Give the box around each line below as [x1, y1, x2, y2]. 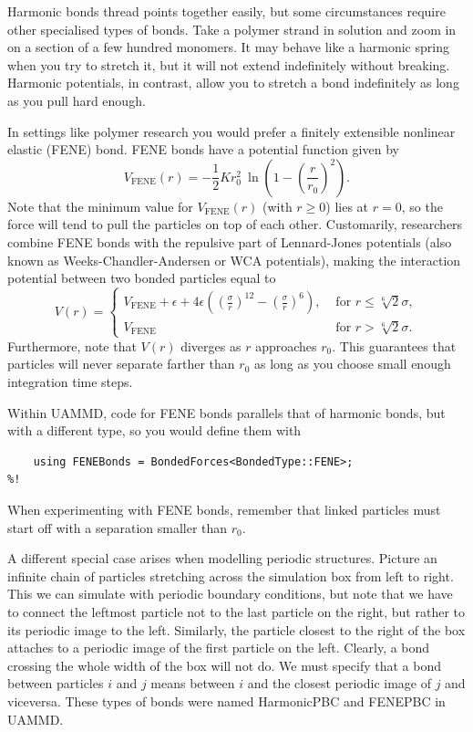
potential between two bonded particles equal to [7, 268, 276, 288]
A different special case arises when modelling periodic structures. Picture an [7, 549, 437, 568]
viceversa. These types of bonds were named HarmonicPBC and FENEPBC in [7, 691, 446, 710]
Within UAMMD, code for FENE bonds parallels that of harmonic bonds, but [7, 403, 446, 422]
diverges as [180, 336, 242, 355]
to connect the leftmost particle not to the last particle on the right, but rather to [7, 601, 466, 621]
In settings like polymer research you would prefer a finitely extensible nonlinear [7, 121, 456, 141]
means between [150, 674, 235, 693]
